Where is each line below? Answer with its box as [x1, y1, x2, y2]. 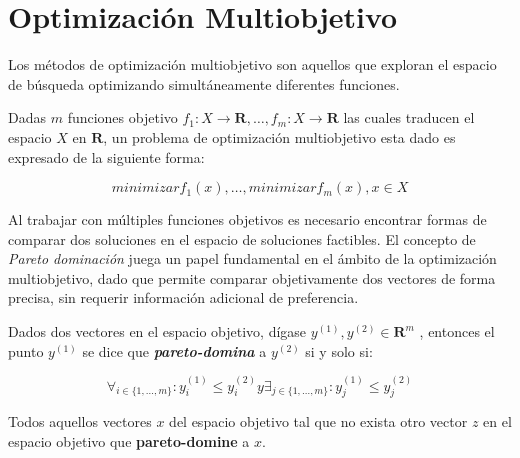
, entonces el [419, 321, 495, 342]
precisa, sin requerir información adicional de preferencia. [8, 287, 359, 308]
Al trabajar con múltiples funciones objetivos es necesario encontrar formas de [8, 209, 487, 230]
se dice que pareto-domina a [82, 340, 267, 361]
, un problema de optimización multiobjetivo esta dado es [103, 126, 456, 147]
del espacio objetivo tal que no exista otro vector [169, 411, 468, 432]
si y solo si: [305, 340, 373, 361]
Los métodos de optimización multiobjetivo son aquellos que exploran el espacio [8, 54, 497, 75]
